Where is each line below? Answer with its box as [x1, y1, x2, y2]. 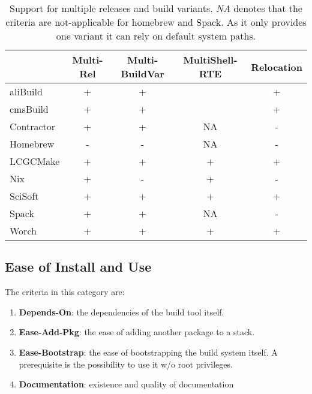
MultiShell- [183, 53, 238, 67]
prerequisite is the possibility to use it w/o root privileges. [19, 357, 233, 370]
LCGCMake [10, 154, 60, 168]
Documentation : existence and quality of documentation [19, 378, 234, 390]
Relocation [251, 59, 302, 74]
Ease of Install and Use [5, 257, 152, 276]
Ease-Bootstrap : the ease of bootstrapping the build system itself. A [19, 345, 278, 358]
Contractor [10, 119, 56, 133]
